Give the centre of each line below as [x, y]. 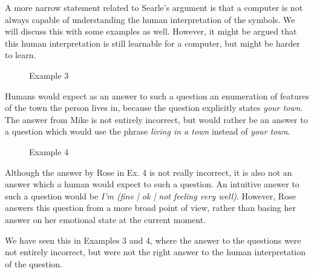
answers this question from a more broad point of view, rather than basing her [150, 208]
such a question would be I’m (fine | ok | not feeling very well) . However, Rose [150, 195]
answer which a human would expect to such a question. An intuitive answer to [152, 184]
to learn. [21, 55]
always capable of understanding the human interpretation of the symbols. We [150, 19]
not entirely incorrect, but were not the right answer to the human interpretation [155, 252]
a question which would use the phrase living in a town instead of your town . [148, 131]
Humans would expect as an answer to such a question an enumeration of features [157, 95]
